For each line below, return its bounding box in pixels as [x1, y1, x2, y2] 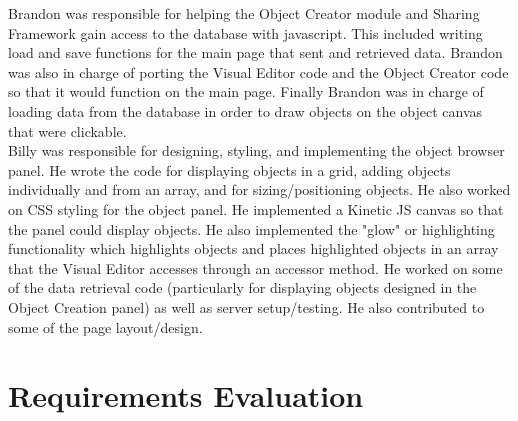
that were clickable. [8, 120, 127, 141]
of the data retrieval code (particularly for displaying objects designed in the [8, 277, 477, 298]
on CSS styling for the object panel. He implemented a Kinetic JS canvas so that [8, 198, 504, 219]
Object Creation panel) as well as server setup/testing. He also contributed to [8, 296, 485, 317]
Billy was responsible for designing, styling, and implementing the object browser [8, 140, 505, 161]
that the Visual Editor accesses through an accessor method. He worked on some [8, 257, 503, 278]
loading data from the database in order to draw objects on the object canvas [8, 100, 483, 121]
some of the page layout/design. [8, 316, 203, 337]
